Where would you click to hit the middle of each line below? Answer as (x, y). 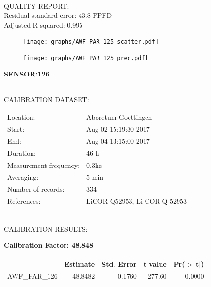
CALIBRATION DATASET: (47, 99)
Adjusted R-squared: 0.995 (43, 24)
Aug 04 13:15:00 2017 (118, 141)
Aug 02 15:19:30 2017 (118, 129)
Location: (21, 117)
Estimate (80, 264)
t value (155, 264)
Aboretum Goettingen (119, 117)
